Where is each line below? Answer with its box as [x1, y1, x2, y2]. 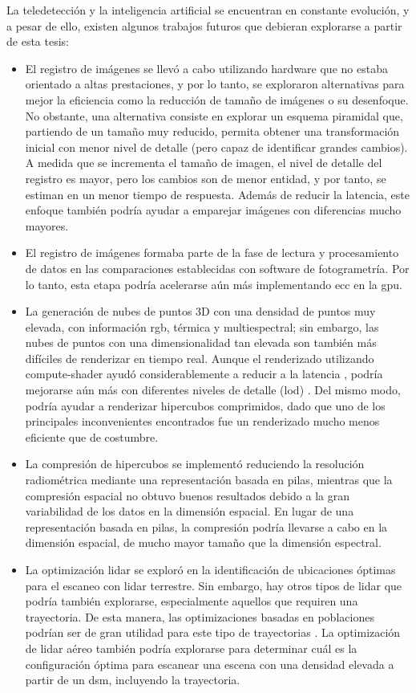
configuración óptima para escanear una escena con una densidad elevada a [25, 655, 394, 672]
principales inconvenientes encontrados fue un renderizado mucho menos [25, 413, 380, 430]
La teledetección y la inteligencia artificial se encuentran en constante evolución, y [6, 2, 410, 18]
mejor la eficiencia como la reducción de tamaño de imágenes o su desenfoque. [25, 91, 409, 108]
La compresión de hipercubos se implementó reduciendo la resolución [25, 455, 365, 472]
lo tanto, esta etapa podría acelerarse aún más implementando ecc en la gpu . [25, 275, 402, 292]
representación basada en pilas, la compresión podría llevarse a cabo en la [25, 518, 388, 535]
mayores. [25, 217, 69, 234]
